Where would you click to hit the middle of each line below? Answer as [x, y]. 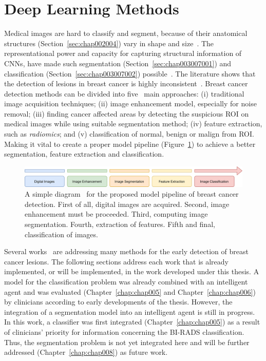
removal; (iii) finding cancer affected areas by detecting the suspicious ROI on [127, 113]
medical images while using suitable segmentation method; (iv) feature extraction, [133, 123]
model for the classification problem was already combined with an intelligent [126, 281]
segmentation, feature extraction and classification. [84, 154]
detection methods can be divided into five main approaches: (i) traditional [124, 93]
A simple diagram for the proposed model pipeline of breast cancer [132, 194]
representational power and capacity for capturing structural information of [123, 53]
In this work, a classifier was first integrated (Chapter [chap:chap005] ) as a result [132, 322]
